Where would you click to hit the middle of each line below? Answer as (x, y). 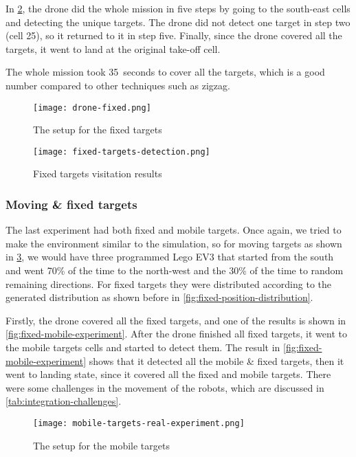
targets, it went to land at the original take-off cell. (113, 48)
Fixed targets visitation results (98, 174)
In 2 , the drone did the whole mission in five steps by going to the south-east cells (178, 8)
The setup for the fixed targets (98, 130)
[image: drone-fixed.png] (92, 108)
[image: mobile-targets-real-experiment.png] (139, 423)
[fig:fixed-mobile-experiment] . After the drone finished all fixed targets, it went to (176, 334)
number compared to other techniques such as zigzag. (118, 85)
